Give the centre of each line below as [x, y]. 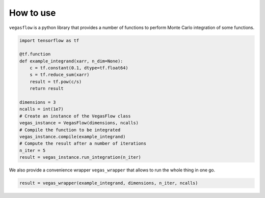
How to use [32, 13]
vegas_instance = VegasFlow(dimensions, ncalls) [79, 123]
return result [47, 89]
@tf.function [35, 54]
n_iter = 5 [32, 150]
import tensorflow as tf [49, 40]
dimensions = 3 [38, 102]
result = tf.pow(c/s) [56, 82]
